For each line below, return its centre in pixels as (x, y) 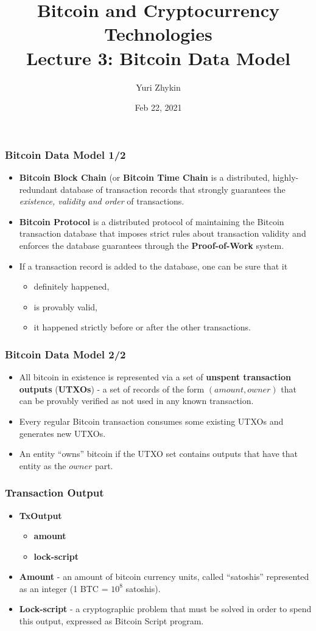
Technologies (158, 34)
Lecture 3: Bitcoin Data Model (158, 58)
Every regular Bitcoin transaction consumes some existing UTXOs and (151, 421)
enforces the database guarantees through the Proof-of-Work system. (152, 245)
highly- (286, 177)
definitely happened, (72, 286)
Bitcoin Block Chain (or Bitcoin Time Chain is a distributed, (145, 177)
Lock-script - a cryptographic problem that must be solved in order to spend (165, 609)
